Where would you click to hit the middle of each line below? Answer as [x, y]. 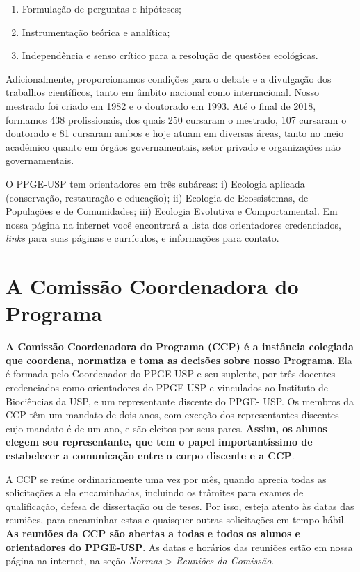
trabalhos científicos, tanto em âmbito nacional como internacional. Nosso [163, 92]
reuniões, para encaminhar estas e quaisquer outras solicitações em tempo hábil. [176, 520]
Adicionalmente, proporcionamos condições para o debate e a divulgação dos [169, 78]
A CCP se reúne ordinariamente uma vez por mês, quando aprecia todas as [166, 479]
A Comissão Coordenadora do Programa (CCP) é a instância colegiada [180, 346]
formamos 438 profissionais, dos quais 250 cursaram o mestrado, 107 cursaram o [176, 119]
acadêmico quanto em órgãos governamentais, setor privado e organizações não [173, 146]
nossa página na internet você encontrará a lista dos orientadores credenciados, [173, 224]
